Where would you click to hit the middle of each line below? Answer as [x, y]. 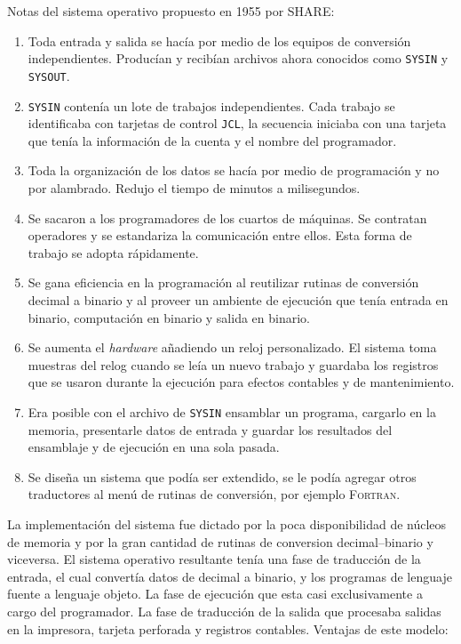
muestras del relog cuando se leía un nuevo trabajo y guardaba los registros [233, 364]
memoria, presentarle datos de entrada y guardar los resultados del [210, 429]
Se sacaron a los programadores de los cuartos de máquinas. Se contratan [227, 217]
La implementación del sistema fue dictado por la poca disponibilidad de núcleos [227, 523]
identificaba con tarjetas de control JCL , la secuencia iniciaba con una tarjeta [237, 123]
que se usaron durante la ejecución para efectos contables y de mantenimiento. [241, 382]
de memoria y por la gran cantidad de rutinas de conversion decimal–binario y [220, 541]
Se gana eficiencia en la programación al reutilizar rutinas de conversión [223, 282]
